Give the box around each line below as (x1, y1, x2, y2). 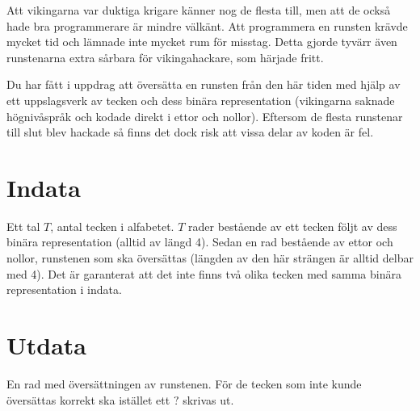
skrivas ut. (183, 391, 234, 408)
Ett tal (6, 217, 40, 234)
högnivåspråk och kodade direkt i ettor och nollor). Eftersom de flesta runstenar (6, 107, 403, 124)
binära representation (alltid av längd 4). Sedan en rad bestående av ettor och (6, 233, 393, 250)
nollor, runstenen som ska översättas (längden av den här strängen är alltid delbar (6, 250, 414, 266)
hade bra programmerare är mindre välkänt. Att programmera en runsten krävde (6, 17, 408, 34)
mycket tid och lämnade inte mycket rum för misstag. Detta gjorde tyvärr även (6, 33, 397, 50)
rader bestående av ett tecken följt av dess (188, 217, 397, 234)
